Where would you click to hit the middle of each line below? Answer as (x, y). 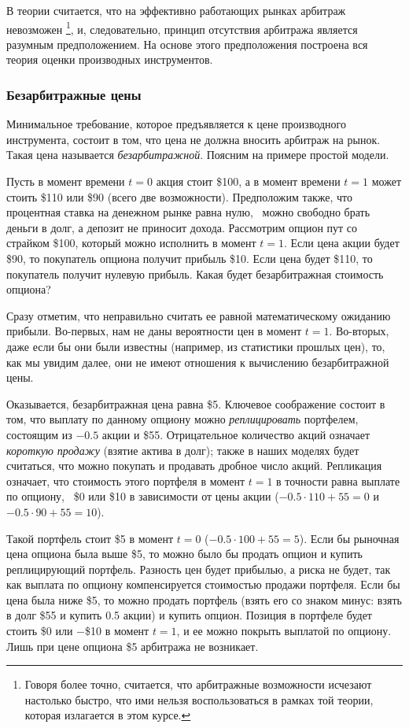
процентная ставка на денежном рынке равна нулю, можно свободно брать (188, 212)
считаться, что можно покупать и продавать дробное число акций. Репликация (194, 466)
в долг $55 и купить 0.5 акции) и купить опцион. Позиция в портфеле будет (189, 615)
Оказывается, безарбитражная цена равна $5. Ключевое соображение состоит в (196, 403)
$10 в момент (117, 631)
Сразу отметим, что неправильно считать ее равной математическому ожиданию (199, 315)
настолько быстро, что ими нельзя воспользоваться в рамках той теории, (199, 699)
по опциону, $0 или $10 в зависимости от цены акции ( (143, 496)
